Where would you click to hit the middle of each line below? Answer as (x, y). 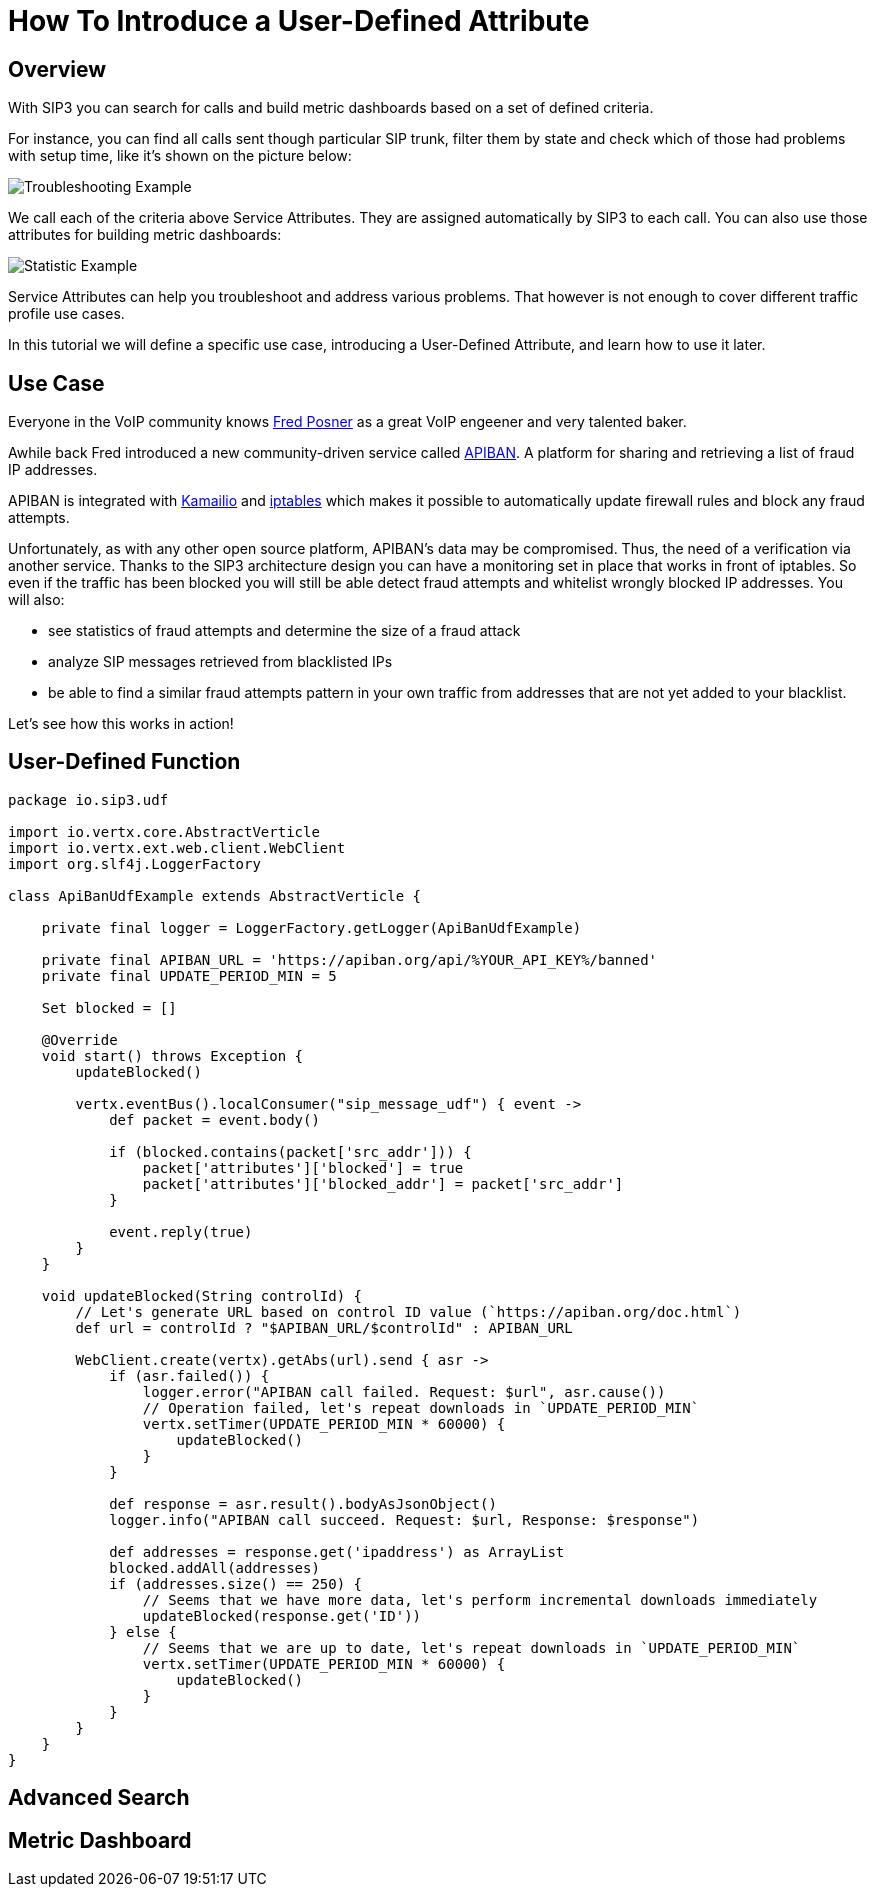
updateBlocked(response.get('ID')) (282, 1615)
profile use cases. (66, 314)
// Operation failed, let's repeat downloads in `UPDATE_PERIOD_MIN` (421, 1407)
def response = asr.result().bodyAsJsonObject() (303, 1503)
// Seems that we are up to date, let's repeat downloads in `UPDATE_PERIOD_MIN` (471, 1647)
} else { (143, 1631)
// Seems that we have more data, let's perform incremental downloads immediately (480, 1599)
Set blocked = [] (109, 1007)
